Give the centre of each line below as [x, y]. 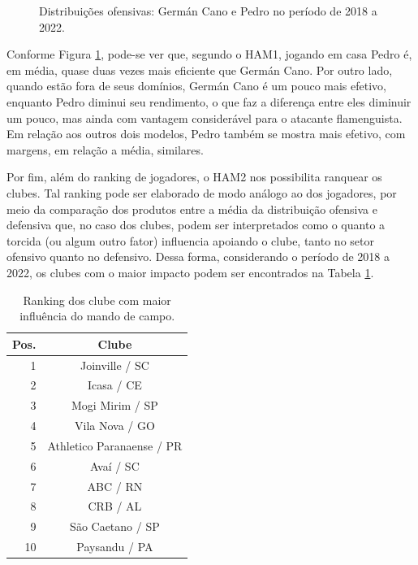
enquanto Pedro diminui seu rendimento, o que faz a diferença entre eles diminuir [209, 101]
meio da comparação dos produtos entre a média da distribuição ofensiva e [192, 209]
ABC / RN [115, 486]
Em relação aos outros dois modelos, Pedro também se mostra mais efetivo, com [206, 134]
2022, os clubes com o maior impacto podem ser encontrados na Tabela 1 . [190, 272]
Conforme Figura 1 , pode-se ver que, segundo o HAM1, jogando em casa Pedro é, [209, 54]
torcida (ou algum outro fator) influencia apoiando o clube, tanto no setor [190, 240]
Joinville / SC [114, 365]
